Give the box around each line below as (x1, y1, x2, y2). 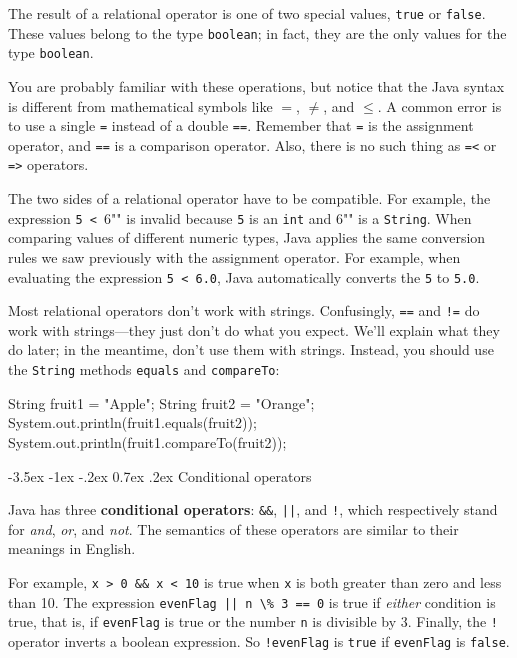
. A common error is (377, 95, 502, 116)
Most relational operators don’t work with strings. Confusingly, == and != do (8, 300, 480, 321)
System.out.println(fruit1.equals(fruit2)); (8, 412, 257, 433)
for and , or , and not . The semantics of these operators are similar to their (8, 518, 459, 539)
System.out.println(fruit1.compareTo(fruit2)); (8, 431, 287, 452)
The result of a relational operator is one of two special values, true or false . (8, 3, 486, 23)
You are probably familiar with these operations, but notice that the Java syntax (8, 75, 505, 96)
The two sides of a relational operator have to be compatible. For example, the (8, 188, 491, 209)
